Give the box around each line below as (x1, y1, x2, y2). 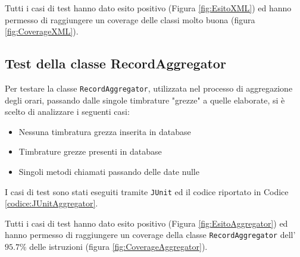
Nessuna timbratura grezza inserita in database (18, 125, 191, 137)
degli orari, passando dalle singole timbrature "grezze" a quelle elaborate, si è (5, 93, 285, 106)
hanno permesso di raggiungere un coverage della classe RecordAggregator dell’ (5, 228, 296, 241)
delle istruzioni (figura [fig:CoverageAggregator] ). (29, 240, 208, 253)
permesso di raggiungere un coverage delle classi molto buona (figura (5, 13, 255, 26)
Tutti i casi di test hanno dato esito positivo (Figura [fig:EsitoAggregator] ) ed (5, 217, 288, 229)
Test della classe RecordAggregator (5, 54, 226, 73)
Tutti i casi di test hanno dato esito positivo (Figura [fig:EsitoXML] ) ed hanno (5, 2, 292, 14)
